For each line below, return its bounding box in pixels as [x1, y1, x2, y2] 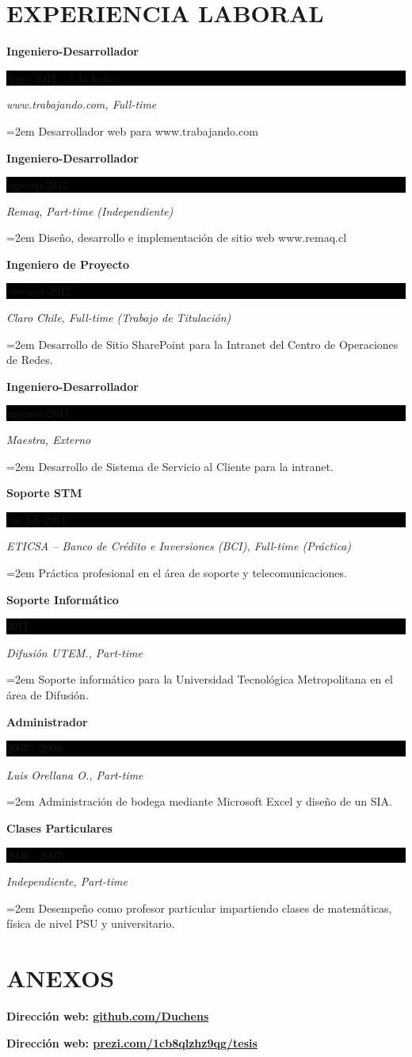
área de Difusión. [6, 686, 89, 703]
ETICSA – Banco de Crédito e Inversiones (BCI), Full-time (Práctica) [6, 538, 352, 554]
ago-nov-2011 [6, 404, 71, 421]
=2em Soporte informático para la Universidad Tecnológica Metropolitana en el [6, 671, 393, 687]
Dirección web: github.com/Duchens [6, 1008, 209, 1024]
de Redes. [6, 351, 53, 368]
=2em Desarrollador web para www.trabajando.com [6, 122, 258, 139]
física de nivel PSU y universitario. [6, 915, 175, 932]
